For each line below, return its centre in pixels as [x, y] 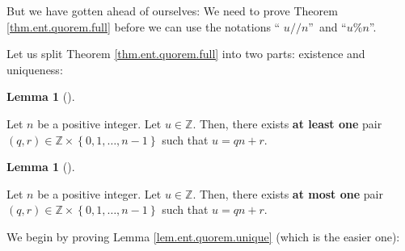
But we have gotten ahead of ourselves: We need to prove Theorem [172, 10]
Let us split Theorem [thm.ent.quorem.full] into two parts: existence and [186, 54]
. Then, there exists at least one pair [287, 123]
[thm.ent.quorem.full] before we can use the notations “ [143, 26]
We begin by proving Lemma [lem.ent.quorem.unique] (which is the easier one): [203, 236]
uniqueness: [35, 69]
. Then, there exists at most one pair [288, 193]
